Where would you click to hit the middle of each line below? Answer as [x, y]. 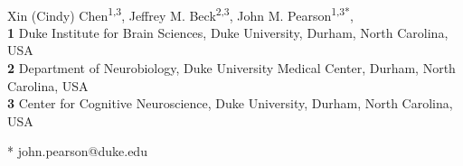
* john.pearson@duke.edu [77, 151]
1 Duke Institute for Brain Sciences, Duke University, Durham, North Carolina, [228, 32]
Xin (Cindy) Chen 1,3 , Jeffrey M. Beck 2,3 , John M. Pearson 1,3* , [180, 14]
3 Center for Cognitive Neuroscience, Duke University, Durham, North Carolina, [230, 103]
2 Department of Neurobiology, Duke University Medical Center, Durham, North [231, 68]
